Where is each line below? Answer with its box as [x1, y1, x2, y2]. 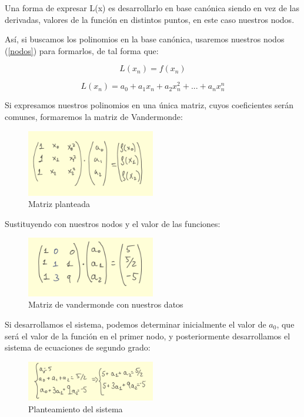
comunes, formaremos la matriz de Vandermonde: [5, 111, 183, 123]
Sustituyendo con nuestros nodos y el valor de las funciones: [5, 217, 221, 229]
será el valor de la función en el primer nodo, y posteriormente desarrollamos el [5, 329, 290, 342]
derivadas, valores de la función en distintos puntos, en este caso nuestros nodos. [5, 13, 295, 25]
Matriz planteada [28, 198, 91, 210]
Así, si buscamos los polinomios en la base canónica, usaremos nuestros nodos [5, 33, 285, 45]
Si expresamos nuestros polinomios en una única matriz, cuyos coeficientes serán [5, 99, 294, 111]
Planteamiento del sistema [28, 402, 123, 415]
